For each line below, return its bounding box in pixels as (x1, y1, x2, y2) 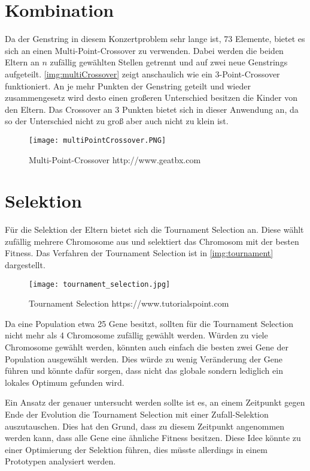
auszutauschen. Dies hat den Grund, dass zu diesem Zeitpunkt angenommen (5, 419, 285, 432)
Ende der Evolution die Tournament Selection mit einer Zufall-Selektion (5, 408, 269, 421)
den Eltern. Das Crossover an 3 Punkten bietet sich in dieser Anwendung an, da (5, 103, 299, 115)
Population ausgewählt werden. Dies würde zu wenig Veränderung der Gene (5, 352, 283, 365)
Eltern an (5, 56, 39, 68)
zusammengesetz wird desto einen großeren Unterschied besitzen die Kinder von (5, 91, 297, 104)
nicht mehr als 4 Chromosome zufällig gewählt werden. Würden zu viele (5, 329, 268, 341)
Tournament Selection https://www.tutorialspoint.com (29, 297, 229, 310)
